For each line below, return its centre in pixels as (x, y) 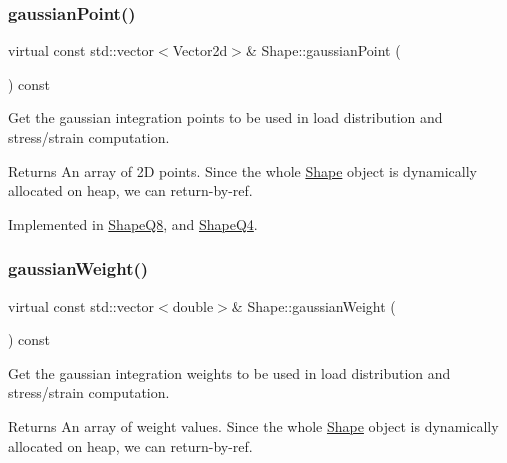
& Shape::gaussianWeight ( (313, 305)
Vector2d (200, 50)
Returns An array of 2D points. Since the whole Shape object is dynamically (243, 170)
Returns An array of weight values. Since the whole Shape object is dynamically (253, 425)
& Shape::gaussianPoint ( (323, 50)
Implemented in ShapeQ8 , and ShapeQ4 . (133, 223)
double (193, 305)
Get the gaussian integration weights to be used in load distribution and (229, 372)
